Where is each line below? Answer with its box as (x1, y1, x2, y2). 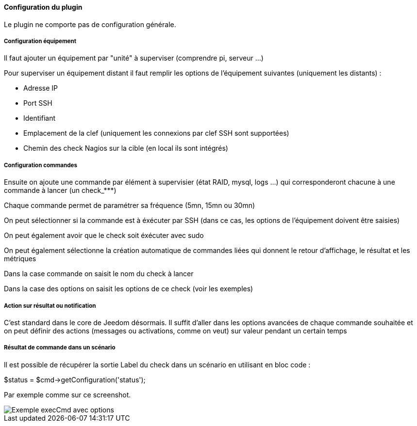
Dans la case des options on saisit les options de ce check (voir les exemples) (4, 284, 253, 293)
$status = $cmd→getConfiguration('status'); (4, 375, 146, 384)
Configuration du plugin (4, 3, 83, 11)
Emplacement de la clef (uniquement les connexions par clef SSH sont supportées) (23, 129, 289, 138)
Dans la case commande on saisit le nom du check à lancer (4, 269, 194, 278)
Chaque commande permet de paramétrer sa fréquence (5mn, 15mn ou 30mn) (4, 201, 255, 210)
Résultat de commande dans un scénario (4, 344, 116, 351)
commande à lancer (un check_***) (4, 186, 117, 195)
